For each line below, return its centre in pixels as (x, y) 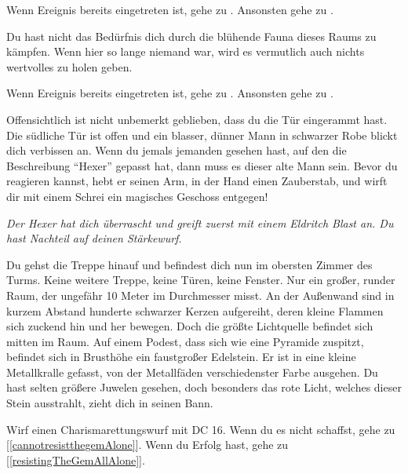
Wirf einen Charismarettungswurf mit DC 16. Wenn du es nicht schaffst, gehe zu (201, 429)
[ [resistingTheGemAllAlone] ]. (76, 459)
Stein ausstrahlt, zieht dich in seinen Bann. (110, 403)
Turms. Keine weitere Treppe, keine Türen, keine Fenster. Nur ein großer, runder (201, 280)
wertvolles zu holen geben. (69, 66)
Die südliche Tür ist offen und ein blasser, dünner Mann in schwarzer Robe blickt (202, 135)
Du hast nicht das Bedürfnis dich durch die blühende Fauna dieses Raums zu (191, 36)
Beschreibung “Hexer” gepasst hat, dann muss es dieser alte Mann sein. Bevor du (202, 165)
